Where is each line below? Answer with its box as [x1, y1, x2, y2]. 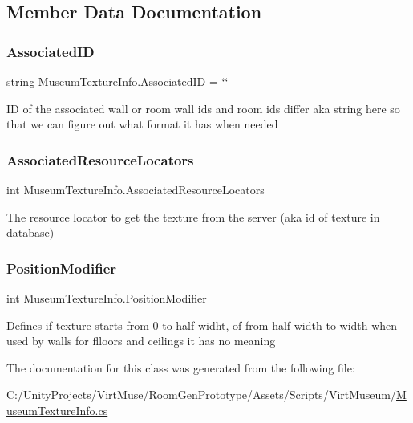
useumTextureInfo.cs [6, 401, 108, 418]
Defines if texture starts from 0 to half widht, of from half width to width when [6, 316, 398, 333]
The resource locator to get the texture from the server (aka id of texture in [6, 208, 380, 225]
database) [6, 224, 55, 241]
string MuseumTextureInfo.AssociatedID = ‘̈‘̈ [6, 73, 229, 89]
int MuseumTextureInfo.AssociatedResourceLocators [6, 181, 265, 197]
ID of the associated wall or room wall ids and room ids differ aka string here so [6, 100, 400, 116]
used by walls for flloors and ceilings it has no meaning [6, 332, 276, 349]
